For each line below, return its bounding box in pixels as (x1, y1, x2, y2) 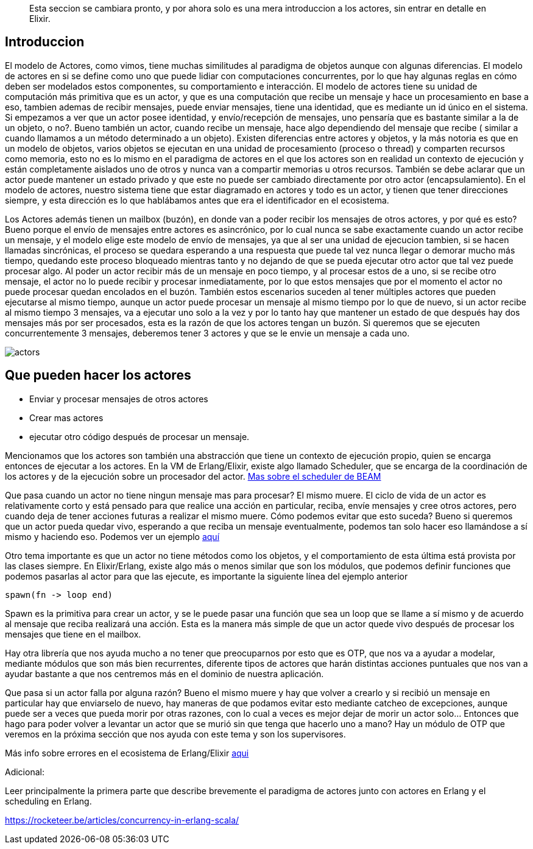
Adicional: (5, 766, 44, 777)
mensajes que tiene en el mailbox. (5, 628, 141, 639)
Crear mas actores (29, 412, 104, 423)
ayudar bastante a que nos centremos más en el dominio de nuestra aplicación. (5, 668, 324, 679)
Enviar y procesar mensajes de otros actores (29, 393, 208, 404)
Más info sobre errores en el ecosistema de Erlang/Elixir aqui (5, 747, 249, 758)
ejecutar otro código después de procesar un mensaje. (29, 431, 250, 442)
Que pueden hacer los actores (5, 368, 191, 383)
